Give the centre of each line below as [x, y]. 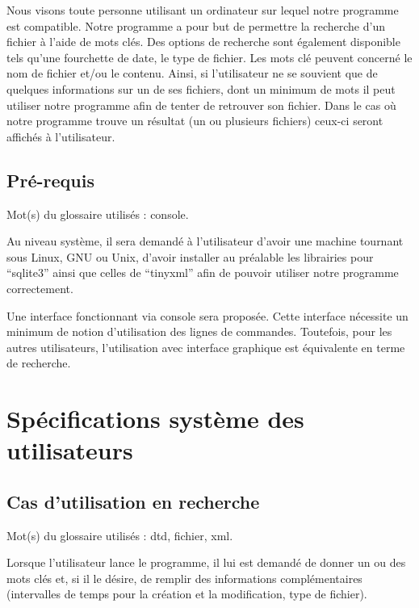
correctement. [40, 288]
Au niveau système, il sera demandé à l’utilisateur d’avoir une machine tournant [205, 241]
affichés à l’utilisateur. [61, 136]
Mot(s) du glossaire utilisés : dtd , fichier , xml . [120, 535]
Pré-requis [50, 180]
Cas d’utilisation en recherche [133, 501]
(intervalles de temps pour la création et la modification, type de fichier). [187, 594]
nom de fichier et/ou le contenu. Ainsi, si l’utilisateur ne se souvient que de [192, 73]
